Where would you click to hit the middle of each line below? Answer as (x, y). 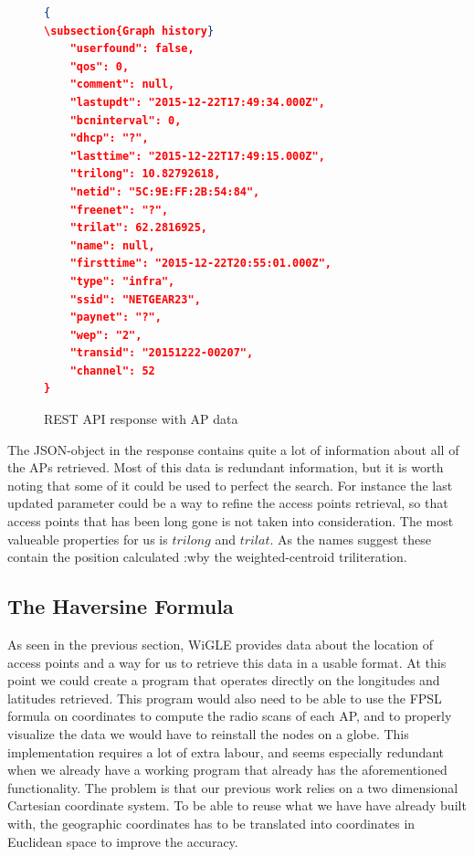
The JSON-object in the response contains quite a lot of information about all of (233, 449)
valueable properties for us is (88, 539)
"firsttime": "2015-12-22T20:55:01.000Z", (201, 264)
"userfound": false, (132, 49)
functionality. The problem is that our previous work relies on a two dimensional (233, 787)
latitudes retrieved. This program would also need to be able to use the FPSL (225, 698)
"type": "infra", (122, 281)
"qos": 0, (100, 66)
